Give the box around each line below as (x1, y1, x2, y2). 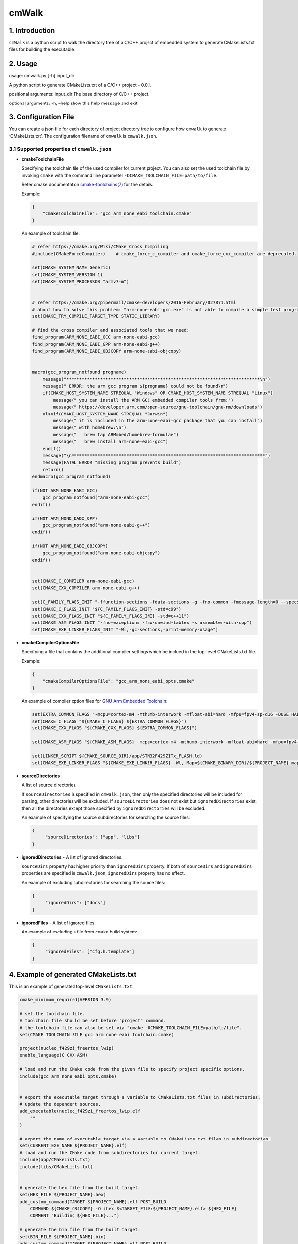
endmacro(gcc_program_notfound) (32, 474, 111, 480)
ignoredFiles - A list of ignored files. (21, 920, 96, 926)
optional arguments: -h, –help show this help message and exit (9, 100, 138, 106)
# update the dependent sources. (19, 1101, 101, 1107)
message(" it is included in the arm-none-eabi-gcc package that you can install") (53, 418, 263, 424)
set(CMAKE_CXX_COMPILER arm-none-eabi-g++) (32, 585, 140, 591)
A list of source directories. (21, 782, 77, 788)
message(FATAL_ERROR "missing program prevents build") (42, 460, 182, 465)
